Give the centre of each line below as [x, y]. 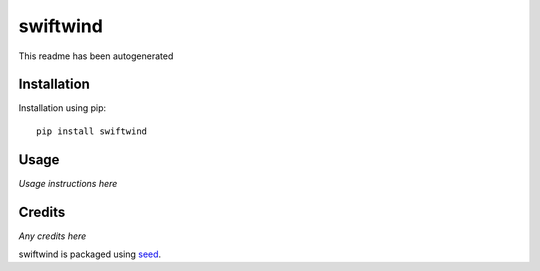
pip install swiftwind [92, 131]
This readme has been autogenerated [96, 56]
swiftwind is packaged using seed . [90, 254]
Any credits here [52, 236]
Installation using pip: [62, 108]
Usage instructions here [68, 183]
